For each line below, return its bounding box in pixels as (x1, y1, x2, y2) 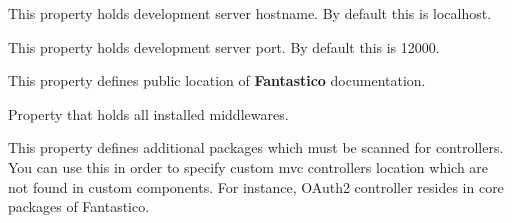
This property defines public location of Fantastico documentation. (8, 70, 426, 91)
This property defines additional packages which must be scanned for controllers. (8, 137, 504, 158)
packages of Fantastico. (8, 196, 150, 217)
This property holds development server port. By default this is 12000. (8, 36, 440, 57)
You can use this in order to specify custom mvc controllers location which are (8, 156, 489, 177)
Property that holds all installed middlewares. (8, 103, 289, 124)
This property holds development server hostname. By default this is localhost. (8, 3, 492, 23)
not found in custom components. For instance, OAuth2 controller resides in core (8, 176, 504, 197)
